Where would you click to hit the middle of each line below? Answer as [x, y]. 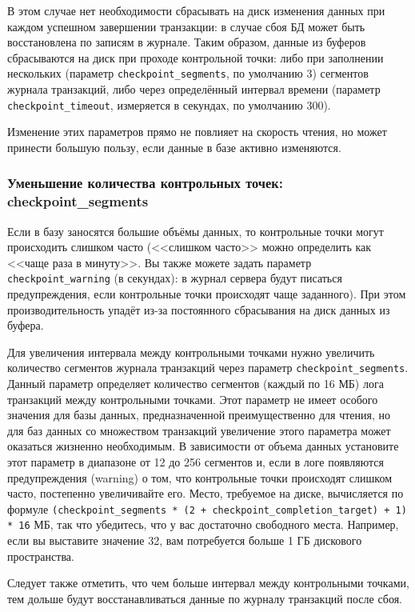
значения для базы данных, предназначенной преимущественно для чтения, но [199, 415]
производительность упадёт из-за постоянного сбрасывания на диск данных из [199, 309]
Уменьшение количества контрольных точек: [145, 183]
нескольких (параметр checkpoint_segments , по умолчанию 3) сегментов [188, 73]
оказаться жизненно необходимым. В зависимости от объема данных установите [203, 446]
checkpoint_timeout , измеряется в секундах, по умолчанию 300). [169, 104]
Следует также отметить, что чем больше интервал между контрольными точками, [208, 583]
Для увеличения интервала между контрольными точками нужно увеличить [191, 352]
